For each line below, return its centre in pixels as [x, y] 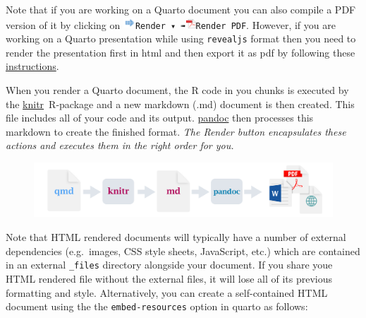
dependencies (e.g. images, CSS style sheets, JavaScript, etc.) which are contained [183, 251]
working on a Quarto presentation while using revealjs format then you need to [181, 39]
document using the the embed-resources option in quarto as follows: [157, 306]
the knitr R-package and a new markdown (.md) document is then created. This [180, 104]
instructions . [32, 66]
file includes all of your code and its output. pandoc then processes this [160, 118]
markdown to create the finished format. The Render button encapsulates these [176, 131]
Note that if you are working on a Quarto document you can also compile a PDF [181, 9]
